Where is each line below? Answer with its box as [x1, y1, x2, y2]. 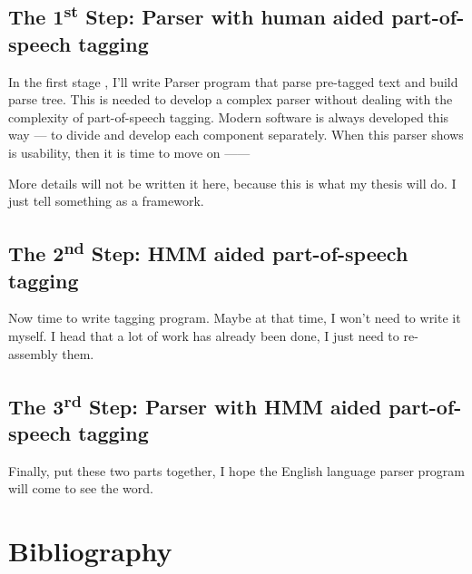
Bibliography [8, 532, 172, 569]
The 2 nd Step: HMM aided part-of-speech [8, 236, 408, 268]
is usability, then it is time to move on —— [8, 142, 251, 161]
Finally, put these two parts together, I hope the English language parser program [8, 461, 466, 480]
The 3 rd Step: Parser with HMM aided [8, 388, 382, 420]
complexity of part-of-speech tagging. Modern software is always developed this [8, 107, 449, 126]
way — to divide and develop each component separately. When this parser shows [8, 125, 464, 144]
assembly [8, 344, 58, 363]
